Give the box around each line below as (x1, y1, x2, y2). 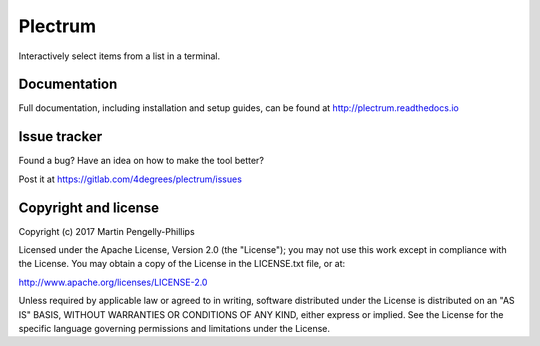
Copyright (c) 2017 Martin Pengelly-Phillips (18, 225, 195, 237)
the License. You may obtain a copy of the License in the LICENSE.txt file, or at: (18, 258, 346, 270)
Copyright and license (18, 199, 160, 216)
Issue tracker (18, 128, 103, 145)
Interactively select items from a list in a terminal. (18, 50, 220, 62)
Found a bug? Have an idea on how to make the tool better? (18, 155, 265, 167)
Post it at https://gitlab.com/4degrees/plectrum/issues (18, 173, 242, 185)
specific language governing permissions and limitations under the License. (18, 323, 330, 334)
